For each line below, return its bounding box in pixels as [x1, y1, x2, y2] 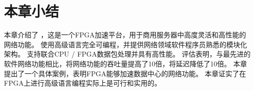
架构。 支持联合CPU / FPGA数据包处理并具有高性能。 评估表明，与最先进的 [4, 49, 251, 59]
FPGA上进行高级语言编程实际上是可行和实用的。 [4, 78, 162, 88]
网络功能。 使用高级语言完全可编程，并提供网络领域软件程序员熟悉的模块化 [4, 39, 247, 49]
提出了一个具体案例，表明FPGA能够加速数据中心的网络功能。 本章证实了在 [4, 68, 246, 78]
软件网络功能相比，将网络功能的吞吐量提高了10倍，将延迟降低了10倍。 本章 [4, 58, 247, 68]
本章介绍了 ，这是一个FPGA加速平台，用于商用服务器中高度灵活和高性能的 [4, 30, 246, 40]
